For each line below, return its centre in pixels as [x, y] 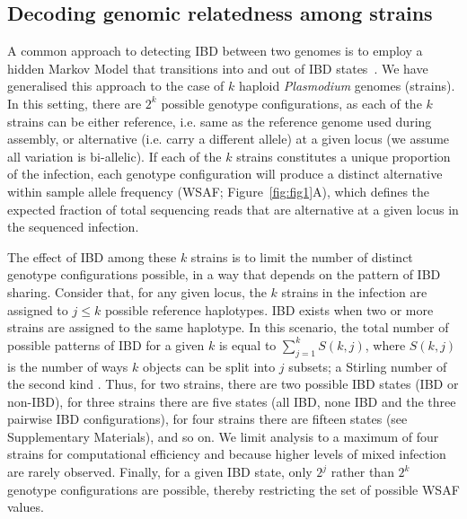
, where [385, 344]
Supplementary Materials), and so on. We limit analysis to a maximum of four [223, 436]
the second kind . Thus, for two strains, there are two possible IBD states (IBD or [233, 384]
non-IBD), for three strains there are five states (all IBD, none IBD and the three [232, 401]
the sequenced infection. [73, 227]
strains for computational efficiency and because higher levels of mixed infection [227, 454]
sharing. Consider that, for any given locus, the [137, 291]
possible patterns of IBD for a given [106, 344]
